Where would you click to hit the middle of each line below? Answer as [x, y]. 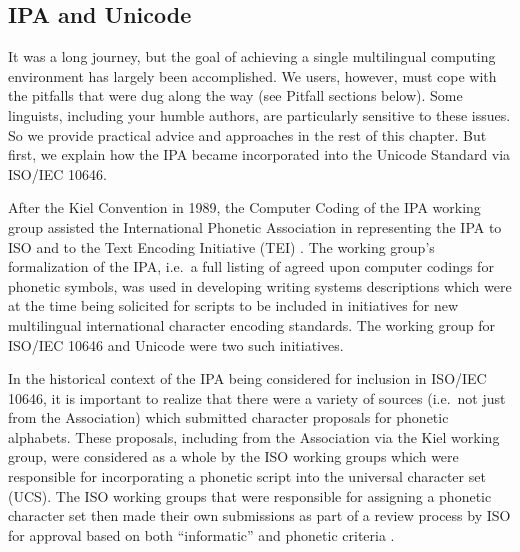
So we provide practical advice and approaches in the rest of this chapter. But [247, 134]
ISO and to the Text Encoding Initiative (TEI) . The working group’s [221, 246]
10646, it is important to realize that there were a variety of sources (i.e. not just [257, 397]
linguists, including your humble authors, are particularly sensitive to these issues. [259, 114]
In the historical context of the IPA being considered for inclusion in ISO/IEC [247, 378]
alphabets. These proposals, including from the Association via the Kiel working [254, 436]
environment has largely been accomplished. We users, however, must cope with [252, 75]
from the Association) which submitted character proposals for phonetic [228, 417]
